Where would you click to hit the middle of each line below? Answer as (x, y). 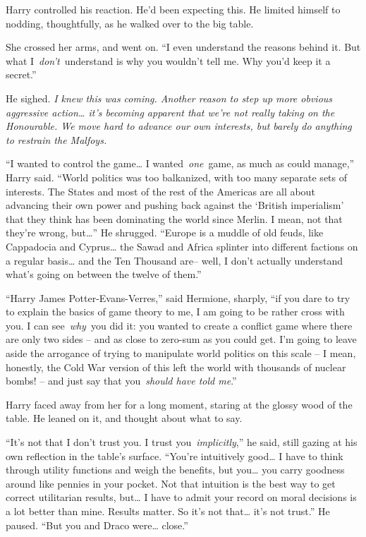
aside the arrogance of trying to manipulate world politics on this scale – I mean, (181, 353)
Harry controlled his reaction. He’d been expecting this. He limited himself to (173, 9)
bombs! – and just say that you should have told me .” (121, 381)
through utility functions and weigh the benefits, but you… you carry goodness (175, 470)
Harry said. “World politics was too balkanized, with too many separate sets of (177, 177)
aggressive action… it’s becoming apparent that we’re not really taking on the (170, 112)
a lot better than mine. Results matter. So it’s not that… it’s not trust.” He (168, 511)
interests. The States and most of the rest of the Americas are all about (160, 191)
